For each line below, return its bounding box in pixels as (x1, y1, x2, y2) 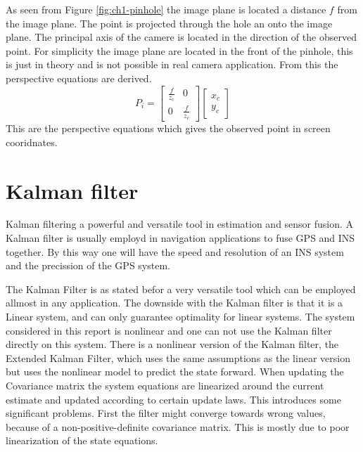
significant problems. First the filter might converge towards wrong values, (6, 406, 326, 420)
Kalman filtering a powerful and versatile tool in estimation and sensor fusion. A (6, 217, 354, 231)
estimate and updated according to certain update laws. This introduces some (6, 392, 341, 406)
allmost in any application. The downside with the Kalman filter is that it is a (6, 295, 343, 310)
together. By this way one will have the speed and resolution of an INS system (6, 244, 344, 259)
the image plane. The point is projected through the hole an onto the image (6, 15, 333, 30)
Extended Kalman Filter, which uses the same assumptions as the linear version (6, 350, 350, 365)
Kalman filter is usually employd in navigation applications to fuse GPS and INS (6, 231, 355, 245)
